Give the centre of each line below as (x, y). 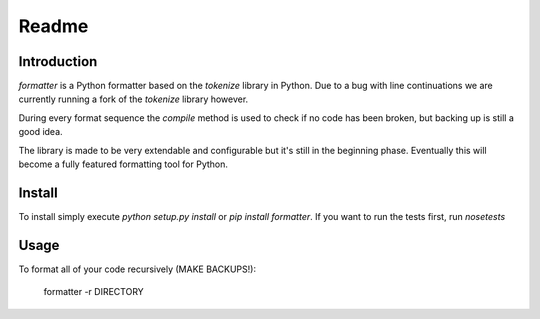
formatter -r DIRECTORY (93, 292)
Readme (53, 26)
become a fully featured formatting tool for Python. (123, 164)
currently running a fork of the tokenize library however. (133, 99)
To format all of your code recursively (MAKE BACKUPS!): (137, 269)
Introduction (58, 61)
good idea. (41, 132)
